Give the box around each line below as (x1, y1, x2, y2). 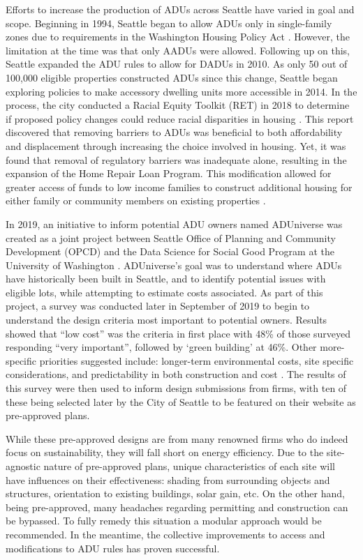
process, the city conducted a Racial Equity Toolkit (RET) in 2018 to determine (6, 98, 350, 112)
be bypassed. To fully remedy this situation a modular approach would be (6, 513, 322, 528)
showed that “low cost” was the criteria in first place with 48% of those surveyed (6, 326, 351, 340)
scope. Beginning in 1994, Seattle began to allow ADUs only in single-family (6, 15, 332, 30)
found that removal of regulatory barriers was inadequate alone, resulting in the (6, 152, 347, 167)
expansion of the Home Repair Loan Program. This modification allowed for (6, 166, 332, 181)
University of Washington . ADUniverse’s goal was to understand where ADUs (6, 257, 342, 272)
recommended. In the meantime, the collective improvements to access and (6, 527, 325, 541)
